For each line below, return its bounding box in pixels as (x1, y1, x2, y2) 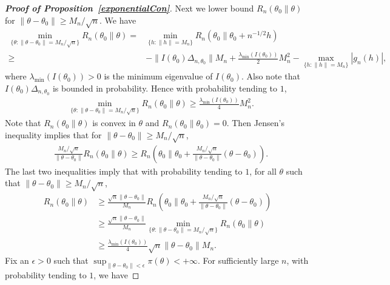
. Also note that (241, 70, 300, 82)
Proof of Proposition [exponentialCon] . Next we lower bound (5, 2, 254, 14)
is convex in (92, 116, 136, 129)
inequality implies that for (5, 129, 102, 141)
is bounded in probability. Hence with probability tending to (52, 81, 278, 94)
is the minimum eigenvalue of (104, 70, 213, 82)
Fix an (5, 254, 29, 267)
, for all (249, 164, 277, 177)
